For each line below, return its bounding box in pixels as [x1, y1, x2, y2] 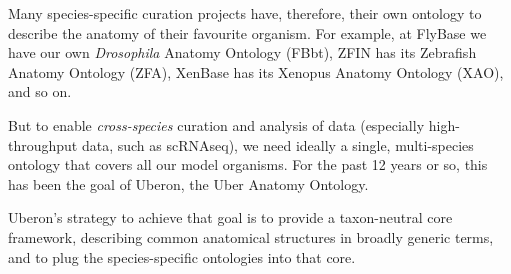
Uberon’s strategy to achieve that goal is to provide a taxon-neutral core [8, 207, 453, 228]
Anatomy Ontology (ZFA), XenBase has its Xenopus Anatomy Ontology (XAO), [8, 61, 504, 82]
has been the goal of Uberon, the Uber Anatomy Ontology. [8, 173, 369, 194]
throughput [8, 134, 78, 155]
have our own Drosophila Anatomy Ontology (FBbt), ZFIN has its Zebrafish [8, 42, 477, 63]
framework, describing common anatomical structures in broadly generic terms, [8, 226, 494, 247]
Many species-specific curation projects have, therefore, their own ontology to [8, 3, 482, 23]
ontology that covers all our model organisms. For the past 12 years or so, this [8, 154, 488, 175]
